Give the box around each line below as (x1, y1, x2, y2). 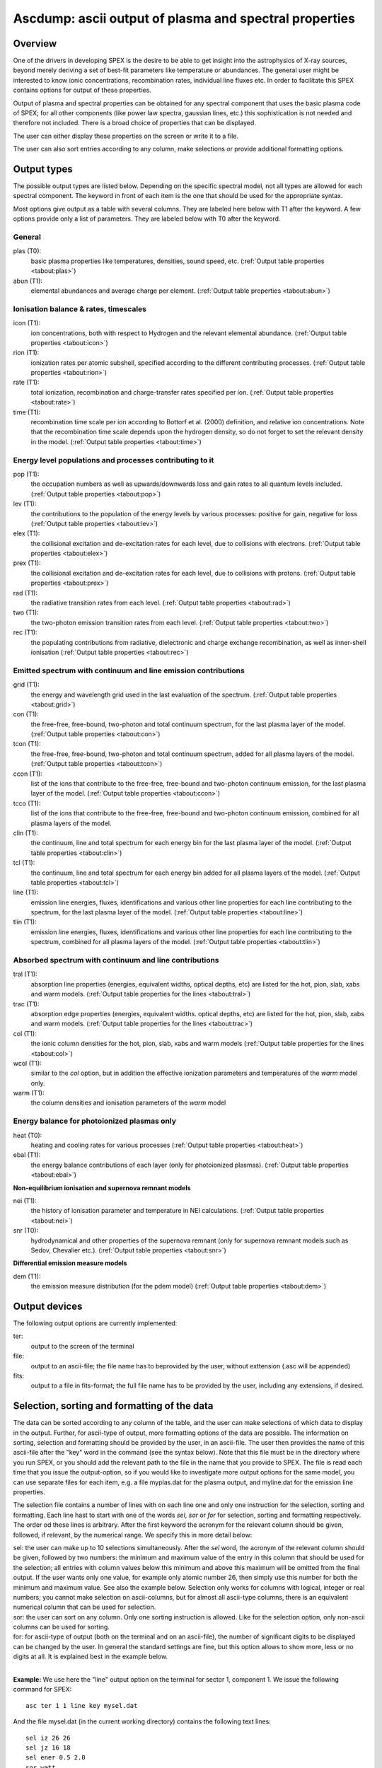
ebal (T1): (13, 1151, 41, 1159)
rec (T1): (13, 628, 38, 636)
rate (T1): (13, 378, 40, 387)
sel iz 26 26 (25, 1733, 71, 1742)
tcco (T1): (13, 799, 41, 808)
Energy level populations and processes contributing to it (13, 455, 214, 465)
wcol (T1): (13, 1059, 42, 1067)
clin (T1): (13, 828, 38, 837)
